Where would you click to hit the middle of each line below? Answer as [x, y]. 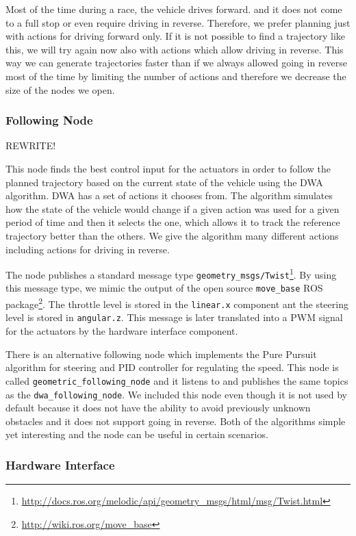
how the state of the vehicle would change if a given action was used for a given [173, 208]
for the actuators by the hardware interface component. [122, 331]
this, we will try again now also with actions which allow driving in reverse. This [175, 49]
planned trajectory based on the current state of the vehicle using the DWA [164, 182]
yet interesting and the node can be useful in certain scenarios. [137, 434]
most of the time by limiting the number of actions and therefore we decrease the [176, 76]
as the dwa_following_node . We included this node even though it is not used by [177, 394]
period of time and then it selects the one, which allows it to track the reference [173, 222]
